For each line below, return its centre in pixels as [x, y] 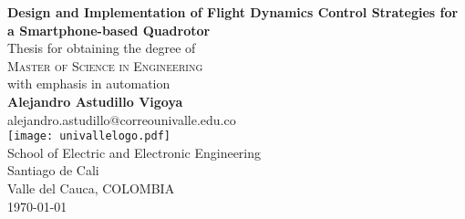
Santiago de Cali [53, 170]
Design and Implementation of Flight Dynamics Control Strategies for [233, 12]
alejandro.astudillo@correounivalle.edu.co [122, 119]
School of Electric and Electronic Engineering [134, 152]
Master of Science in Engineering [105, 65]
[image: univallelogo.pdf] [89, 136]
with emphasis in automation [89, 83]
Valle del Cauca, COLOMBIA [91, 188]
